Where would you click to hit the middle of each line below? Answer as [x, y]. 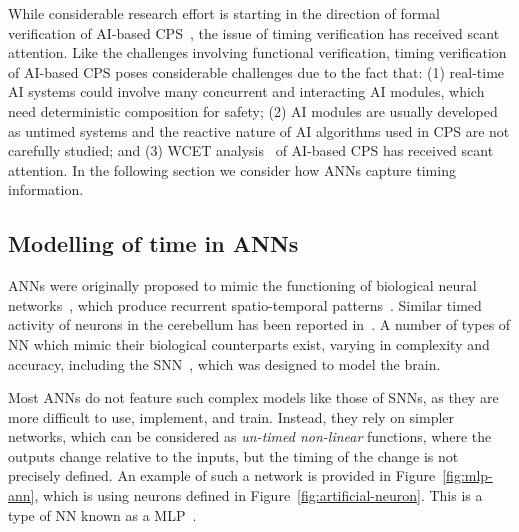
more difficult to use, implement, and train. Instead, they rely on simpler [231, 416]
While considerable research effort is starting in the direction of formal [224, 13]
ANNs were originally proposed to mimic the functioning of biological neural [242, 285]
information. [46, 189]
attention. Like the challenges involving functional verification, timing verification [257, 52]
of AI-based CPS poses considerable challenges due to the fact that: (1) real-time [256, 71]
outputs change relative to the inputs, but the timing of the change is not [233, 455]
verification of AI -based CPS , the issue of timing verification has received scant [254, 32]
